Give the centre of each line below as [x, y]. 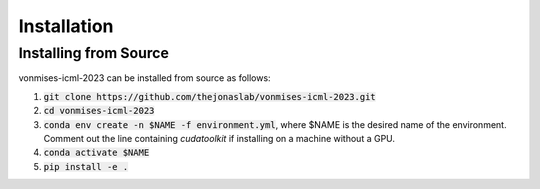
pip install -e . [86, 166]
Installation [66, 26]
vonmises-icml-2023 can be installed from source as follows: [144, 78]
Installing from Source [94, 53]
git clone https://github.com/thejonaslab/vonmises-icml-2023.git [210, 96]
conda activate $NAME [96, 153]
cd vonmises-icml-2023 [99, 111]
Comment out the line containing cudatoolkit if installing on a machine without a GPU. [219, 138]
